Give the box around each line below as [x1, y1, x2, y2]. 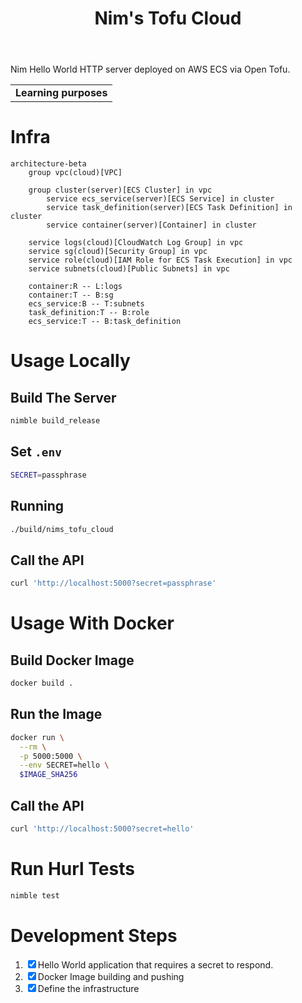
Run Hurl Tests [10, 858, 135, 880]
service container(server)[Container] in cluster [46, 220, 257, 231]
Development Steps [10, 924, 178, 947]
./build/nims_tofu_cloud [10, 524, 114, 534]
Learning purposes [15, 86, 108, 100]
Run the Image [10, 706, 103, 723]
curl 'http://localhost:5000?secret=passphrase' [10, 578, 217, 589]
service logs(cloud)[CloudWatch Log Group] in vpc [28, 238, 244, 248]
